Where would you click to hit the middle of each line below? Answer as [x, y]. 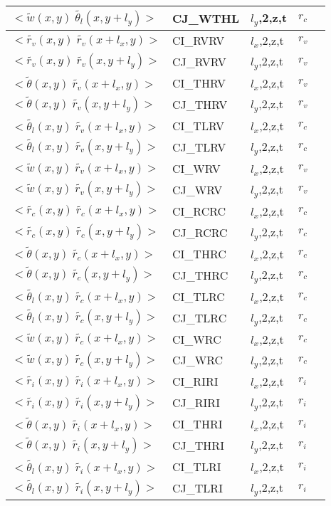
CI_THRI [198, 424]
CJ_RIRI [196, 403]
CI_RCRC [199, 211]
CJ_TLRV [199, 147]
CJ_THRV [200, 104]
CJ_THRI [198, 446]
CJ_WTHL [206, 18]
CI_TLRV [198, 125]
